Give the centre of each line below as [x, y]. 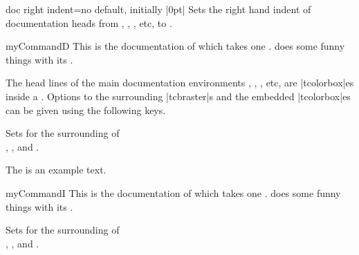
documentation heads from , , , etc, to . [89, 22]
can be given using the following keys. [86, 110]
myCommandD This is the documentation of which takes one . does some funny [175, 46]
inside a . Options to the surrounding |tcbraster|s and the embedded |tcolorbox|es [178, 96]
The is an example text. [56, 170]
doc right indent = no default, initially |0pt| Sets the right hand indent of [158, 9]
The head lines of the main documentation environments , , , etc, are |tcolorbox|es [180, 83]
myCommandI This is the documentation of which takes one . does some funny [173, 192]
